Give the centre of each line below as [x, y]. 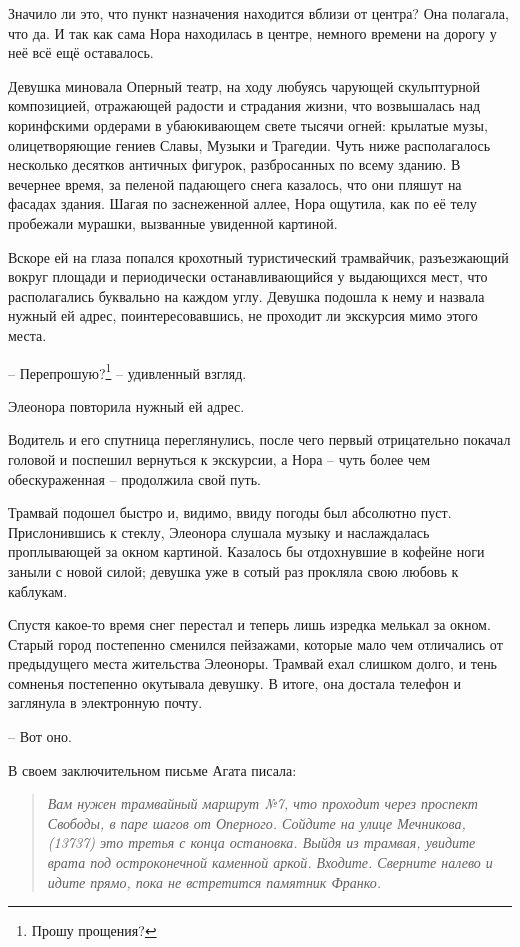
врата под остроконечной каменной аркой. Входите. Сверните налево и [270, 862]
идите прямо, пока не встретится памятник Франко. [214, 881]
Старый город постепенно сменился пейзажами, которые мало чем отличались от [255, 643]
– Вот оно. [40, 736]
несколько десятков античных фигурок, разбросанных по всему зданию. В [234, 164]
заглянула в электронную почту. [105, 702]
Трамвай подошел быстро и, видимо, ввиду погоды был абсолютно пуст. [230, 512]
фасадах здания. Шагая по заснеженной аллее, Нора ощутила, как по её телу [242, 203]
